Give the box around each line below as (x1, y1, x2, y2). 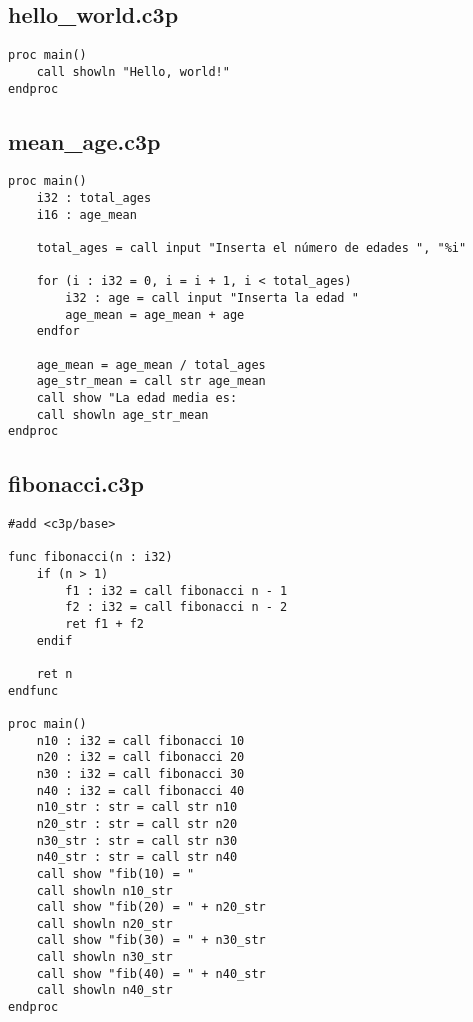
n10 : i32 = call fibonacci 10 (36, 733, 245, 748)
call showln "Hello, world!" (36, 64, 230, 79)
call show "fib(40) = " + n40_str (36, 966, 266, 981)
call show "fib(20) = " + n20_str (36, 900, 266, 915)
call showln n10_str (36, 883, 173, 898)
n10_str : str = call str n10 (36, 800, 238, 815)
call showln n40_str (36, 983, 173, 998)
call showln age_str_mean (36, 407, 209, 422)
